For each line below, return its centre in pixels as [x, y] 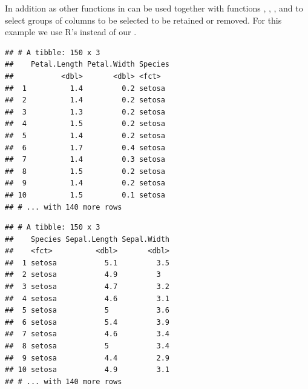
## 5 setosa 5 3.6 [87, 311]
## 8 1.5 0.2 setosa [85, 171]
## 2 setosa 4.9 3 [83, 275]
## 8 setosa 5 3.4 [87, 346]
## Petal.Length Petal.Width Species [87, 65]
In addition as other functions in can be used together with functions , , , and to [154, 8]
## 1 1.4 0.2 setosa [85, 88]
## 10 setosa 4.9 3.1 [87, 370]
